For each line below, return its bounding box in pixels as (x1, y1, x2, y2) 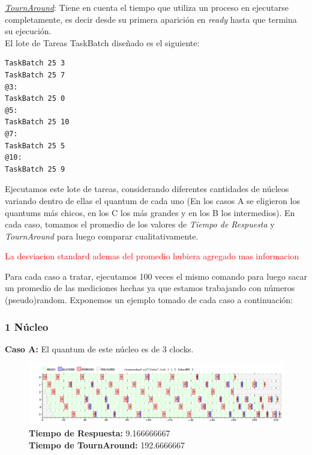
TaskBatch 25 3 (5, 59, 65, 68)
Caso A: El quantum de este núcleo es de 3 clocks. (5, 342, 194, 355)
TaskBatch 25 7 (5, 70, 65, 79)
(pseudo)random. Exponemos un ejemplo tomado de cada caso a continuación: (5, 294, 293, 306)
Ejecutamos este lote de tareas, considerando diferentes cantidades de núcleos (5, 182, 289, 195)
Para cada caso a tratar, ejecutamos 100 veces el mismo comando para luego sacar (5, 270, 307, 282)
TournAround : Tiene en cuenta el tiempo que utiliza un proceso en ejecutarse (5, 1, 289, 13)
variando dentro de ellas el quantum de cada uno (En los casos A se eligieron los (5, 194, 300, 206)
